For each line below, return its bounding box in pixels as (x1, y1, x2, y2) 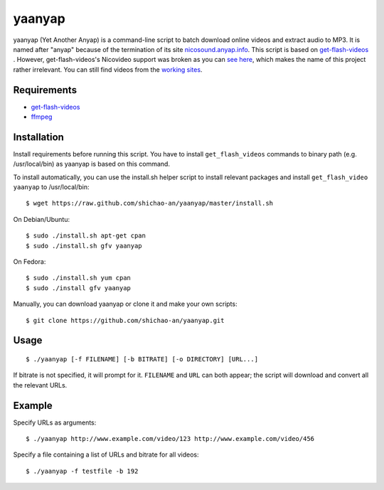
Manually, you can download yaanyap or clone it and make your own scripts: (13, 299, 238, 309)
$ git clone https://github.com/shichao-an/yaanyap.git (26, 316, 225, 324)
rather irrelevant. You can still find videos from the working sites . (13, 65, 203, 74)
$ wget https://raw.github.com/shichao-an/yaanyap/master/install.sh (26, 199, 274, 208)
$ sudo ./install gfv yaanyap (26, 284, 132, 292)
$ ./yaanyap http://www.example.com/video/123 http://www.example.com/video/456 (26, 435, 315, 443)
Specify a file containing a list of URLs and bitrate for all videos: (13, 450, 199, 459)
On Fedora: (13, 257, 46, 266)
